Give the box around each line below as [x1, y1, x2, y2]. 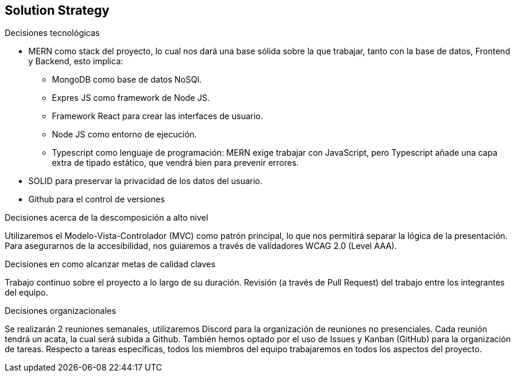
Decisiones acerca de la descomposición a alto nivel [5, 212, 208, 223]
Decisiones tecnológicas [5, 28, 100, 38]
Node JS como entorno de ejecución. [52, 129, 197, 140]
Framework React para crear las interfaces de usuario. [52, 111, 263, 122]
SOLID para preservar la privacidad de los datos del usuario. [28, 176, 263, 186]
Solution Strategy [5, 3, 110, 18]
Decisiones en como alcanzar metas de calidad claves [5, 259, 216, 270]
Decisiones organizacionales [5, 306, 116, 316]
